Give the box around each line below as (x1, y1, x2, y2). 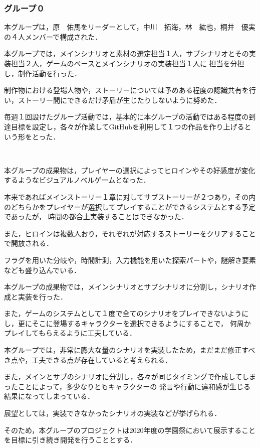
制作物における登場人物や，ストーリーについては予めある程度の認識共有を (4, 85, 249, 95)
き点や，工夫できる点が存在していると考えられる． (4, 354, 172, 365)
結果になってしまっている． (4, 391, 95, 401)
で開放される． (4, 238, 53, 248)
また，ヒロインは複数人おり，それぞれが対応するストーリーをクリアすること (4, 228, 256, 238)
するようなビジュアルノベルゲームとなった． (4, 175, 150, 185)
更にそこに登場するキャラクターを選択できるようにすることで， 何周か (18, 318, 251, 328)
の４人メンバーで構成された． (4, 31, 102, 42)
